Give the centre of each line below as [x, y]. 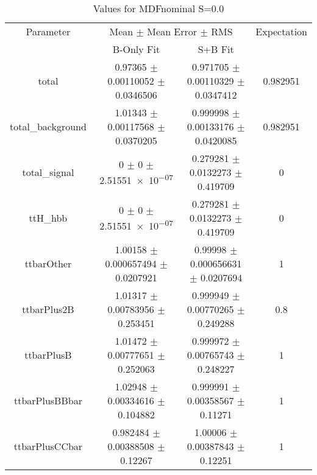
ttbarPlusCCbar [48, 446]
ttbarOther [48, 263]
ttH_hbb [48, 218]
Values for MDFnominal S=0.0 [158, 8]
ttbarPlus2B [48, 309]
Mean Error [172, 31]
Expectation [281, 31]
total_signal [48, 172]
